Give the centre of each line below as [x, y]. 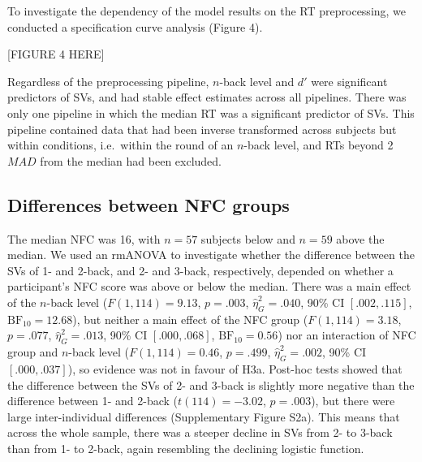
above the [360, 238]
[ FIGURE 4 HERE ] [56, 54]
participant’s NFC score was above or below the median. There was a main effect [209, 286]
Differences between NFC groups [149, 204]
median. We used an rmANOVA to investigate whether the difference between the [211, 255]
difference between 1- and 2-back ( [93, 401]
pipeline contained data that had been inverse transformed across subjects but [202, 129]
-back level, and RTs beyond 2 [319, 145]
